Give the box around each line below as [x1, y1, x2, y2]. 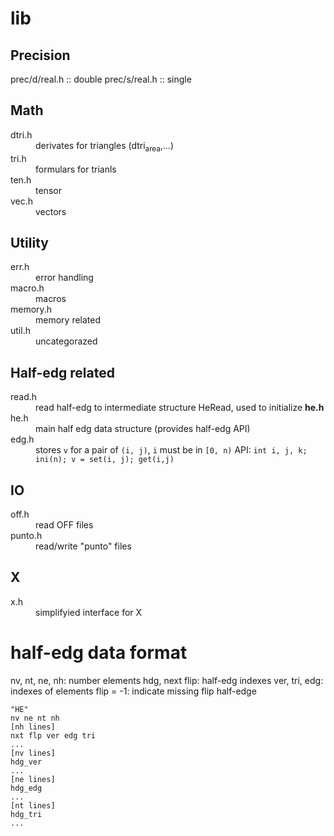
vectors [35, 205, 67, 217]
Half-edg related [10, 364, 115, 381]
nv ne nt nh [10, 713, 60, 723]
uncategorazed [35, 335, 98, 347]
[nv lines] [10, 748, 56, 758]
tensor [35, 184, 62, 196]
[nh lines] [10, 722, 56, 732]
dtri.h [10, 128, 33, 141]
